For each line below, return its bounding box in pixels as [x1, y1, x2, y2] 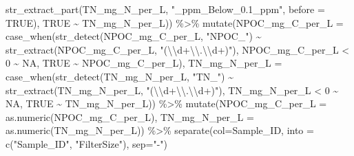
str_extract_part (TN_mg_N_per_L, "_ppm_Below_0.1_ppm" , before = [6, 2, 325, 16]
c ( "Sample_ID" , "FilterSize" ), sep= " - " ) [6, 136, 167, 151]
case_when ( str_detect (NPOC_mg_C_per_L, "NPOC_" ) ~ [6, 29, 262, 43]
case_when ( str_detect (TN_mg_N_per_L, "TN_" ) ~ [6, 69, 233, 83]
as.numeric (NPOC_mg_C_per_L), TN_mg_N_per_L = [6, 109, 254, 124]
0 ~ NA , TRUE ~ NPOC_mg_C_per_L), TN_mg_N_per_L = [6, 56, 282, 70]
